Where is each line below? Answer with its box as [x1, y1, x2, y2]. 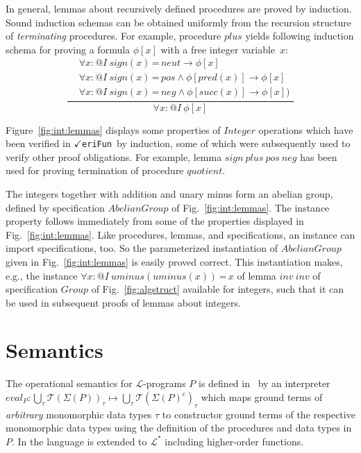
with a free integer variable [160, 42, 276, 56]
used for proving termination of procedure [6, 163, 184, 178]
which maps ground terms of [201, 390, 323, 404]
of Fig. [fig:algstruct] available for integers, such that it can [91, 282, 344, 296]
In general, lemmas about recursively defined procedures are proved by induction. [6, 1, 352, 15]
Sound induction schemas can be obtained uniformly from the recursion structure [6, 15, 351, 29]
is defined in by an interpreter [198, 376, 330, 391]
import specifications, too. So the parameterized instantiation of [6, 241, 278, 255]
